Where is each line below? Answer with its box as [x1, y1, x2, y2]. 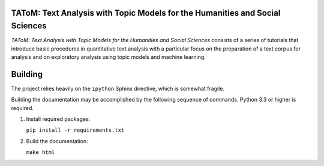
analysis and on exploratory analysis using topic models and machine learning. [11, 53, 206, 60]
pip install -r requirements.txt [26, 127, 125, 134]
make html [26, 149, 55, 156]
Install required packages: [26, 115, 91, 123]
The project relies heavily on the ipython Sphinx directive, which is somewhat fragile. [11, 85, 225, 92]
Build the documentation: [26, 137, 88, 144]
